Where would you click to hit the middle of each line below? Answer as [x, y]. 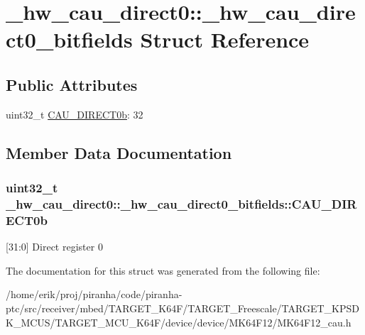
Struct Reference [225, 39]
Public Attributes [72, 84]
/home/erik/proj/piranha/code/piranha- [94, 294]
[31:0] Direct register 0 [54, 247]
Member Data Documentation [119, 152]
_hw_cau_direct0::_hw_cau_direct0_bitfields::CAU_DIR [181, 203]
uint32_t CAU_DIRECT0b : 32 [75, 114]
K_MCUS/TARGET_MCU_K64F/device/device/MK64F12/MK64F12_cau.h [179, 322]
